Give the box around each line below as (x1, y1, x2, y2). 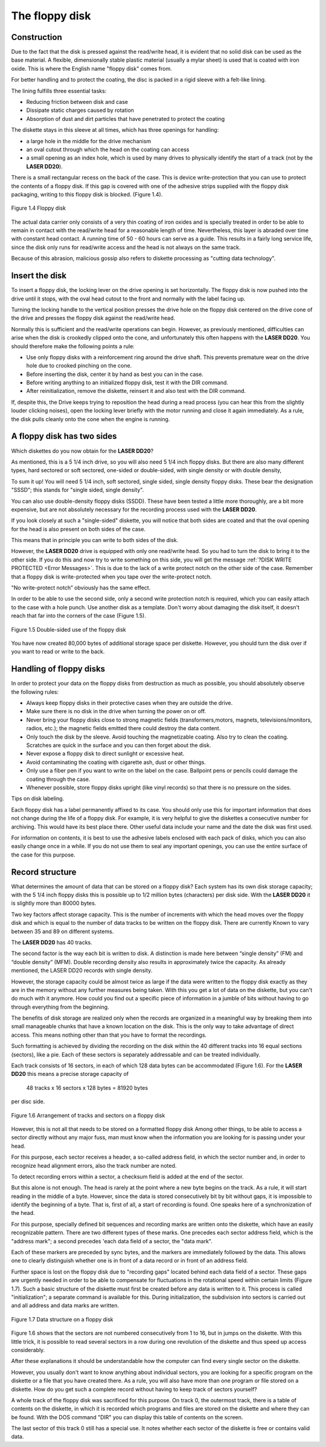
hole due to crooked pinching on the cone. (26, 362, 132, 369)
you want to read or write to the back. (11, 648, 105, 655)
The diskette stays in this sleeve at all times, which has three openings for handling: (11, 126, 219, 134)
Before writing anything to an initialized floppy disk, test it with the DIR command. (26, 379, 229, 386)
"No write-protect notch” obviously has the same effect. (11, 584, 151, 592)
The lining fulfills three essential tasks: (11, 87, 107, 94)
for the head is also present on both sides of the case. (11, 525, 146, 533)
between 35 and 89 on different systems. (11, 928, 114, 935)
